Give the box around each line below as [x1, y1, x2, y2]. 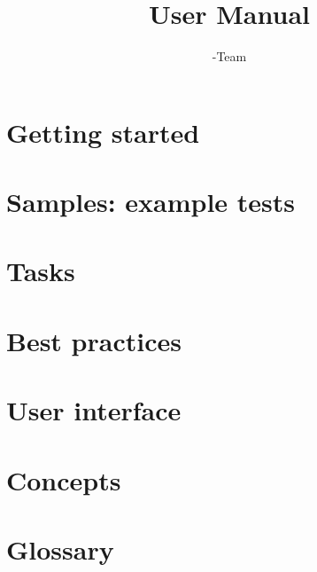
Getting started [6, 114, 200, 150]
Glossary [6, 530, 114, 567]
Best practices [6, 322, 182, 358]
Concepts [6, 461, 121, 498]
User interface [6, 392, 182, 428]
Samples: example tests [6, 184, 296, 220]
